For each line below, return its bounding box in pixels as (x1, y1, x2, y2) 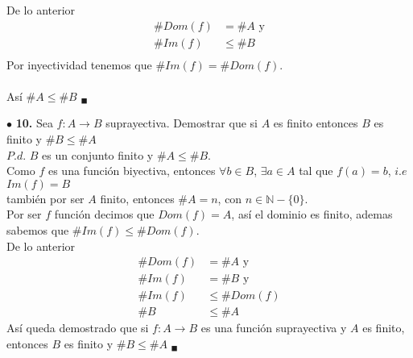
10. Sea (15, 114, 53, 131)
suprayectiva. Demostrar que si (105, 114, 258, 131)
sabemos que (6, 222, 69, 239)
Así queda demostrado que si (6, 319, 149, 336)
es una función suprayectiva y (200, 319, 347, 336)
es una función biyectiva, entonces (47, 162, 216, 179)
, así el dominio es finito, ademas (231, 206, 393, 223)
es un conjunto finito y (42, 146, 154, 163)
